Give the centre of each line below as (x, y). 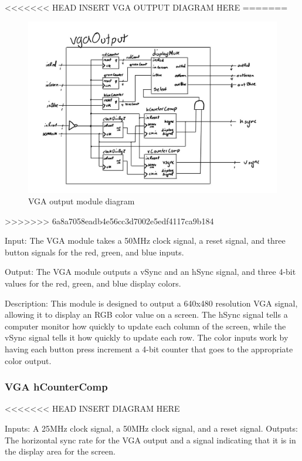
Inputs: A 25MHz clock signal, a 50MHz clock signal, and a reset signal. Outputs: (151, 428)
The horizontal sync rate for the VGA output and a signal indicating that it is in (150, 440)
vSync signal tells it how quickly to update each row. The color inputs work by (147, 337)
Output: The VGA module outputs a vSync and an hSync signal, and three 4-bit (150, 272)
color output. (28, 360)
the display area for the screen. (60, 451)
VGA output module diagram (82, 201)
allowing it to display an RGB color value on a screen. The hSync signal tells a (146, 314)
